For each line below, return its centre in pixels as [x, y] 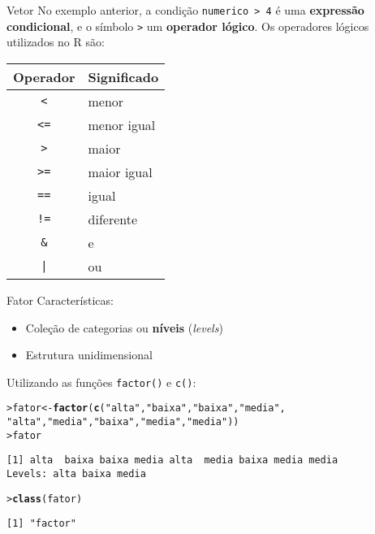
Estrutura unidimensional [89, 355]
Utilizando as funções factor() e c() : [101, 382]
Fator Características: [60, 300]
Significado [123, 76]
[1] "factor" [41, 524]
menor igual [122, 124]
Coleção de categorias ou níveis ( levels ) [124, 327]
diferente [113, 219]
